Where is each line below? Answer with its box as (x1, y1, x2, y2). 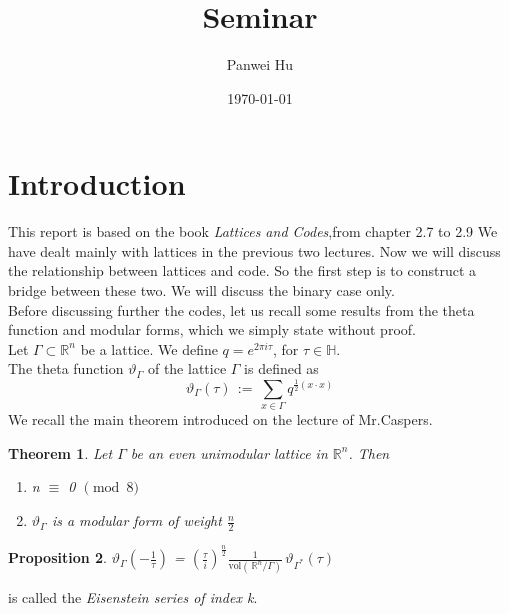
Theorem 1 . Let (8, 442, 113, 463)
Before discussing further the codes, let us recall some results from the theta (8, 299, 475, 320)
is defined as (244, 358, 319, 379)
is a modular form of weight (51, 510, 222, 531)
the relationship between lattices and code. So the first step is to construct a (8, 260, 476, 281)
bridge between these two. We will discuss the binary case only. (8, 280, 395, 301)
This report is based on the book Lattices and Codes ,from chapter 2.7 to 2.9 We (8, 221, 498, 242)
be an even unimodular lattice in (130, 442, 328, 463)
